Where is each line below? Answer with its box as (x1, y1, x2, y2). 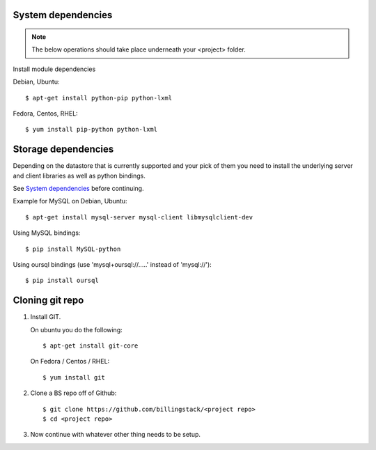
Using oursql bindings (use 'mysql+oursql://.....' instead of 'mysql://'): (13, 261, 212, 268)
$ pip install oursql (25, 277, 99, 285)
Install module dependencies (13, 65, 96, 73)
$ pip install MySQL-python (25, 245, 121, 253)
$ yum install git (42, 373, 106, 381)
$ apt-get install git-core (42, 342, 139, 350)
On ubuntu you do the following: (30, 325, 123, 334)
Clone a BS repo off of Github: (30, 389, 117, 397)
